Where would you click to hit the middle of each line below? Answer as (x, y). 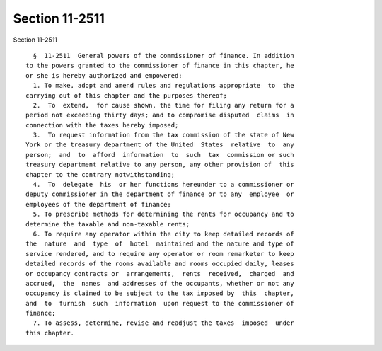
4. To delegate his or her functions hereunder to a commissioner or (163, 185)
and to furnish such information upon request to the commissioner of (160, 303)
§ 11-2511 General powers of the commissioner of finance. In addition (163, 56)
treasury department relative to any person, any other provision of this (160, 165)
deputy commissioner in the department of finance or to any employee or (160, 194)
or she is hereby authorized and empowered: (104, 75)
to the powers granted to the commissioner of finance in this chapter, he (160, 66)
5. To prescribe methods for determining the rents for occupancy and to (163, 214)
